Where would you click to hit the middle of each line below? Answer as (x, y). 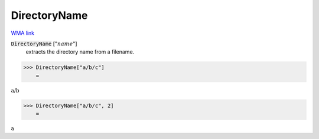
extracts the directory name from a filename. (80, 52)
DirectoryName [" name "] (44, 44)
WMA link (23, 33)
